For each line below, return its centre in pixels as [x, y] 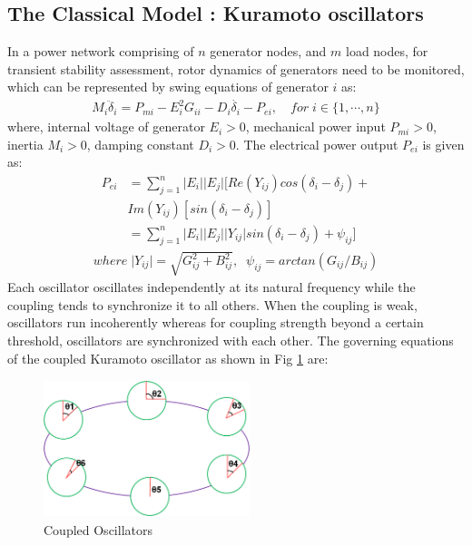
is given [443, 144]
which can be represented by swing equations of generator [168, 87]
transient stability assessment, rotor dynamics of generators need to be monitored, [236, 68]
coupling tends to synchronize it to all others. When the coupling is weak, [212, 304]
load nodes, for [387, 51]
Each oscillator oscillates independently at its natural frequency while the [211, 287]
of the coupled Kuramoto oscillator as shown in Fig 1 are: [168, 358]
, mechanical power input [315, 127]
